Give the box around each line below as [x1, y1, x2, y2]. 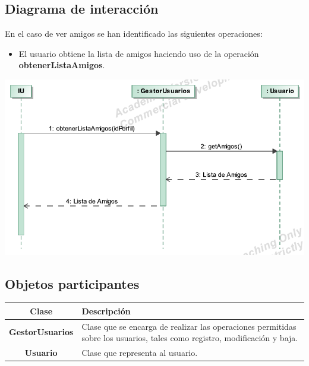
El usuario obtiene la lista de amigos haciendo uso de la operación [18, 47, 259, 59]
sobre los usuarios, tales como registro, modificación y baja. [81, 332, 298, 344]
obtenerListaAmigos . [18, 59, 105, 71]
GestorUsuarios [9, 326, 74, 338]
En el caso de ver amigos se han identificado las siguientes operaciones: [5, 27, 263, 40]
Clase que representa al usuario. [81, 346, 198, 359]
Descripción [81, 304, 131, 317]
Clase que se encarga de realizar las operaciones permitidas [81, 320, 297, 332]
